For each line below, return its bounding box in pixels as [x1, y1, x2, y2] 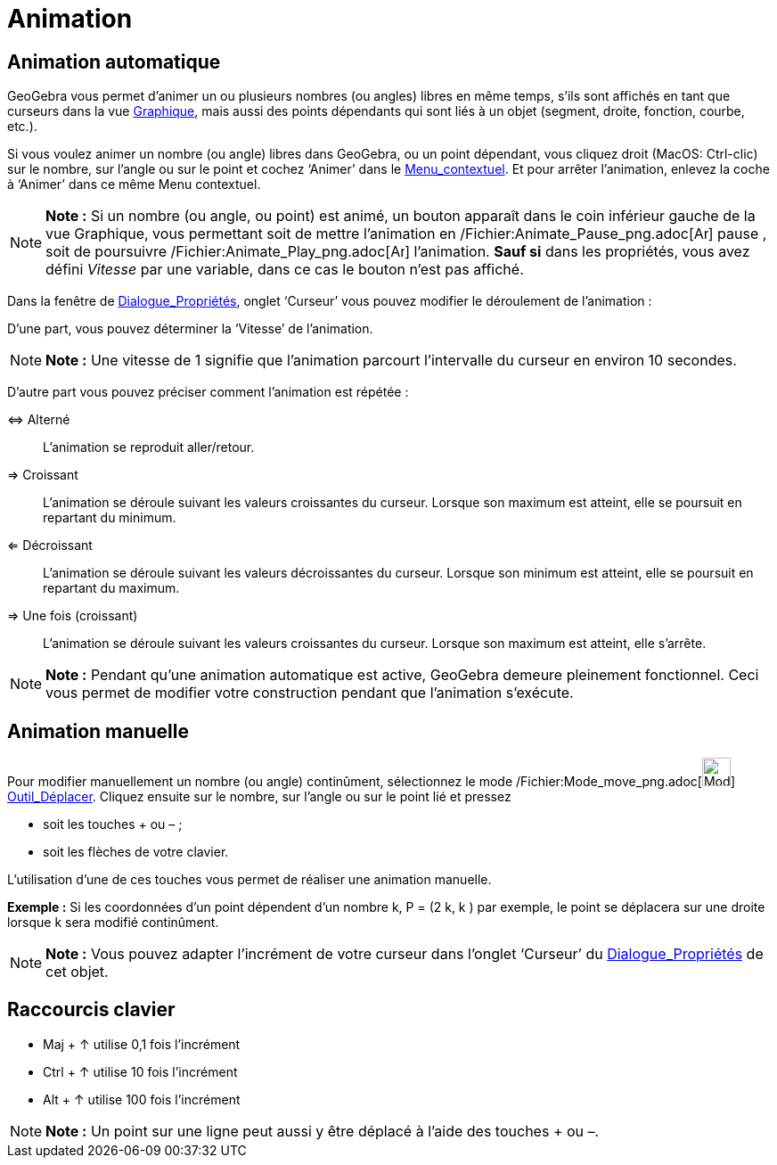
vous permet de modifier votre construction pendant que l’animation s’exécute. [45, 684, 574, 702]
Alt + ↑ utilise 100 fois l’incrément [43, 1091, 241, 1107]
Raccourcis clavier [7, 998, 176, 1021]
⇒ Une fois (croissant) [7, 608, 138, 624]
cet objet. [45, 963, 109, 981]
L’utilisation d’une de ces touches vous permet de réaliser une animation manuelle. [7, 872, 492, 888]
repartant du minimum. [43, 510, 176, 526]
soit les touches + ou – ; [43, 816, 183, 833]
